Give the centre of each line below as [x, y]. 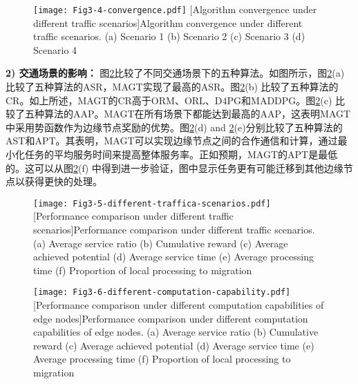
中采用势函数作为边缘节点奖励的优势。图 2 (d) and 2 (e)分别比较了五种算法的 [174, 127]
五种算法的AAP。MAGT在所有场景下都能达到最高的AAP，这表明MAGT [188, 114]
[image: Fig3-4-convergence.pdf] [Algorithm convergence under [175, 9]
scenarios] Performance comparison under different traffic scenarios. [174, 230]
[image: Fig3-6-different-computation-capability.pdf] [162, 292]
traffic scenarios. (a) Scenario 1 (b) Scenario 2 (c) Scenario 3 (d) [169, 36]
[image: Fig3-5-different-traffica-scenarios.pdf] [152, 203]
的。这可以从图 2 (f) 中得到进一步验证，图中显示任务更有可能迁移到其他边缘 [175, 167]
